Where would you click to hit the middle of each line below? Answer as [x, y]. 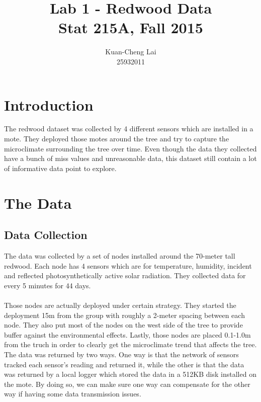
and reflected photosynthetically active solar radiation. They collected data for [125, 275]
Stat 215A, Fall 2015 [131, 27]
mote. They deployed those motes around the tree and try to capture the [117, 139]
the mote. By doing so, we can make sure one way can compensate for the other [127, 384]
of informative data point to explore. [60, 168]
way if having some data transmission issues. [73, 394]
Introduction [49, 104]
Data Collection [46, 235]
